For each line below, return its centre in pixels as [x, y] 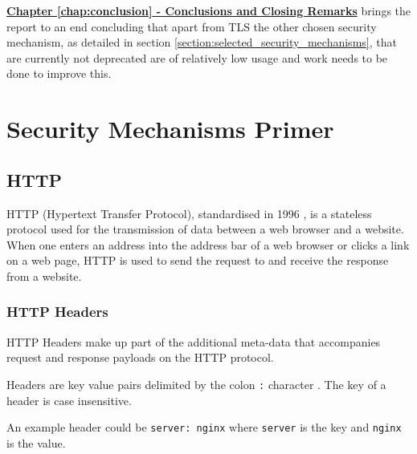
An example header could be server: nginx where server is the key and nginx [204, 427]
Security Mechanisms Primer [170, 129]
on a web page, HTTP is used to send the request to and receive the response [198, 260]
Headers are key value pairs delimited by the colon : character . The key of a [196, 384]
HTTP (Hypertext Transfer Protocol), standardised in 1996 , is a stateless [189, 213]
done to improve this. [59, 73]
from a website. [44, 276]
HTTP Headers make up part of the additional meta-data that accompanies [194, 341]
